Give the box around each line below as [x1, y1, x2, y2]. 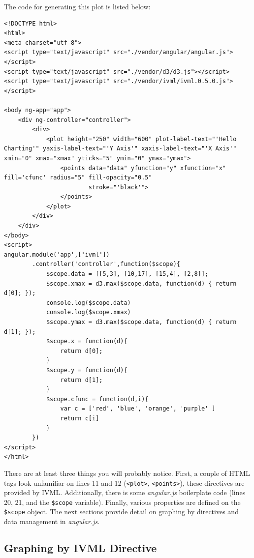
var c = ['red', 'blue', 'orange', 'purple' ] [60, 405, 216, 412]
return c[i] [60, 414, 99, 422]
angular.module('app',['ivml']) [4, 251, 110, 258]
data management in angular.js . [4, 516, 100, 527]
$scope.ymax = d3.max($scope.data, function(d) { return [46, 319, 237, 325]
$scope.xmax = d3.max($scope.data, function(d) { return [46, 280, 237, 287]
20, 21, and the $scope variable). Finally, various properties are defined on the [4, 497, 241, 507]
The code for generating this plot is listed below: [4, 1, 151, 11]
